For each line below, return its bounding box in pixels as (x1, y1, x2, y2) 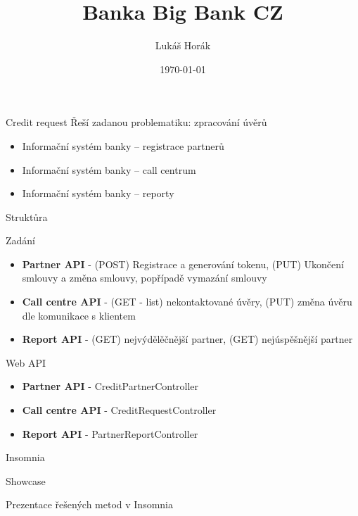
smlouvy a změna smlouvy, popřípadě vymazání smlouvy (22, 270, 267, 285)
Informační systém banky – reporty (22, 186, 174, 201)
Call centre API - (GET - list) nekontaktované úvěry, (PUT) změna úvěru (22, 294, 352, 309)
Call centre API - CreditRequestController (22, 403, 217, 417)
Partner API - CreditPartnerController (22, 379, 199, 394)
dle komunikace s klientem (22, 308, 136, 322)
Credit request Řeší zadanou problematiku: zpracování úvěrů (6, 115, 267, 130)
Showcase (6, 473, 46, 488)
